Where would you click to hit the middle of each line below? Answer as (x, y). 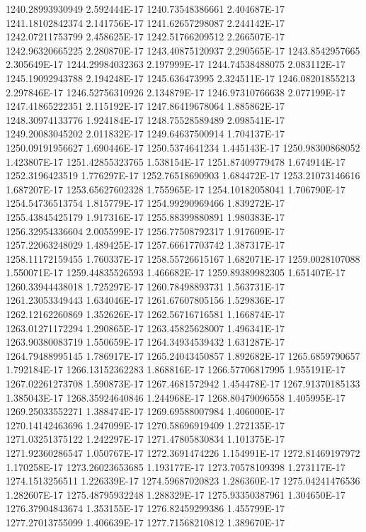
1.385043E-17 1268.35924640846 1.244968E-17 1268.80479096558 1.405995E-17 (176, 397)
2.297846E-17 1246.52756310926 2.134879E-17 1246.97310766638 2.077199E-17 (176, 92)
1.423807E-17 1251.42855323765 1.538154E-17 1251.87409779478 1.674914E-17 (176, 161)
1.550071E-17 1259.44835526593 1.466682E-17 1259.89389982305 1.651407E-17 (176, 272)
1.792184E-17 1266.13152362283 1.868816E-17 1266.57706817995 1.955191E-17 (176, 369)
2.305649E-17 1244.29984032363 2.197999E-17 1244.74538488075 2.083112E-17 (176, 64)
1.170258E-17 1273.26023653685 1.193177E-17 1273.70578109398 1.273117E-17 (176, 466)
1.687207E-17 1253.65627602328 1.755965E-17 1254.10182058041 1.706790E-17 (176, 189)
